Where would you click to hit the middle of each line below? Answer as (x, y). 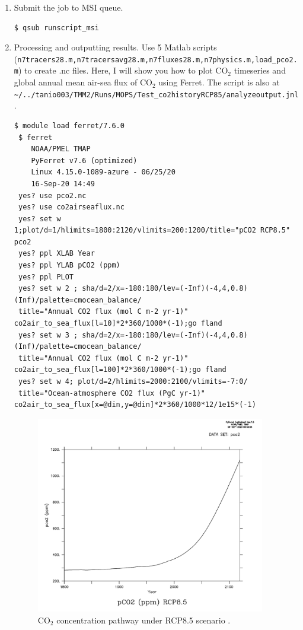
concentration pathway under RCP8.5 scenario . (143, 620)
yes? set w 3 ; (48, 335)
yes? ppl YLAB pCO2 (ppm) (69, 265)
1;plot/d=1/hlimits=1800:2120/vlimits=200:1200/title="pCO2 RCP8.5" (152, 230)
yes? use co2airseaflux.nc (71, 207)
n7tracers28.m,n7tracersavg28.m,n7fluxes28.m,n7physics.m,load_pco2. (157, 60)
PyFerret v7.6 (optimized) (84, 160)
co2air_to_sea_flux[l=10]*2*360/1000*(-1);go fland (118, 324)
